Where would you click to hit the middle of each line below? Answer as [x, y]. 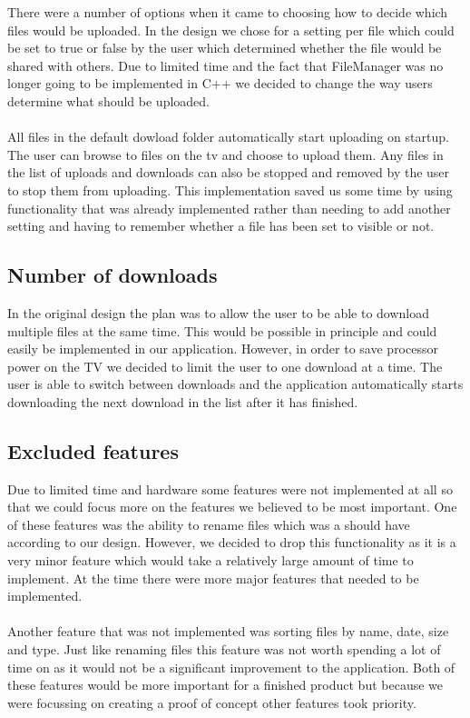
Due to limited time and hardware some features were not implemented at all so [230, 489]
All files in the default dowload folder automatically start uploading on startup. [228, 137]
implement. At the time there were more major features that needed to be [213, 578]
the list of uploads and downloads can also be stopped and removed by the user [229, 172]
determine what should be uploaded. [108, 100]
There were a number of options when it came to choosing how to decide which [228, 12]
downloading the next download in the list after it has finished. [183, 401]
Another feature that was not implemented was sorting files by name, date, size [228, 631]
